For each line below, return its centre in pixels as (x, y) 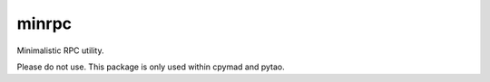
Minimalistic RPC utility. (60, 50)
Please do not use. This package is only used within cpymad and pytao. (151, 67)
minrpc (44, 23)
